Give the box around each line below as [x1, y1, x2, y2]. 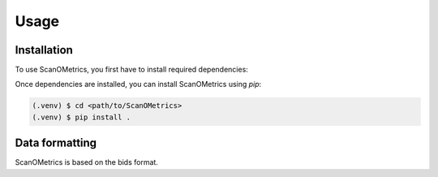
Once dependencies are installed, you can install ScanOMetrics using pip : [15, 80, 262, 89]
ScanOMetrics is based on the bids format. [15, 158, 158, 167]
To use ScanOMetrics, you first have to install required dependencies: [15, 65, 249, 75]
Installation [15, 43, 73, 57]
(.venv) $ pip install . [32, 112, 131, 122]
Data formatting [15, 136, 97, 150]
